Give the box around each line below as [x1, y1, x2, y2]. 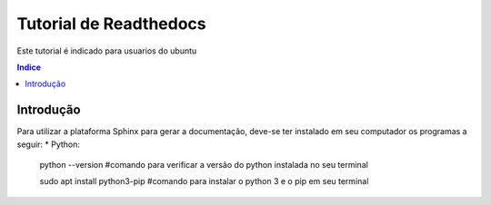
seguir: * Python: [16, 139, 81, 150]
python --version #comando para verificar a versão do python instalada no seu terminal [39, 160, 368, 171]
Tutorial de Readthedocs [16, 14, 206, 34]
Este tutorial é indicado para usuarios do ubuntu [16, 45, 197, 56]
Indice [16, 62, 41, 73]
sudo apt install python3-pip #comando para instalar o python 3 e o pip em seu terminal [39, 176, 369, 187]
